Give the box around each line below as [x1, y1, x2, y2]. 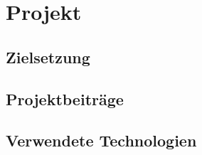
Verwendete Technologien [6, 129, 197, 151]
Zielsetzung [6, 46, 90, 68]
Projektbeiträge [6, 87, 124, 109]
